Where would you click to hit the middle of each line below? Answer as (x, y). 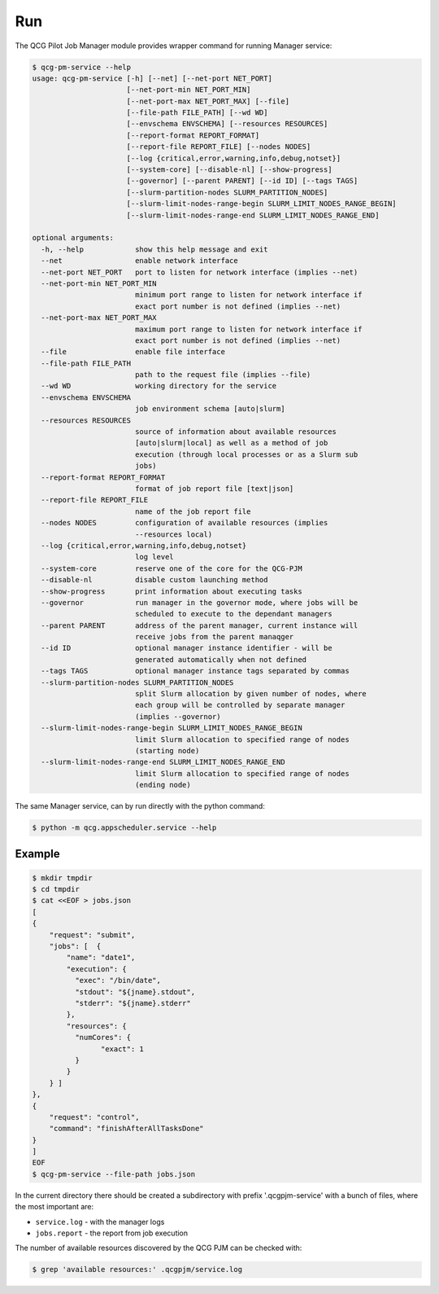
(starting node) (167, 750)
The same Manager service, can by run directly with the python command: (140, 806)
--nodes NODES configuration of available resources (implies (185, 523)
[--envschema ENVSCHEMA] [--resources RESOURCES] (227, 124)
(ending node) (163, 785)
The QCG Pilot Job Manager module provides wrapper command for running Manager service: (174, 46)
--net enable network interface (140, 261)
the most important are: (54, 1207)
